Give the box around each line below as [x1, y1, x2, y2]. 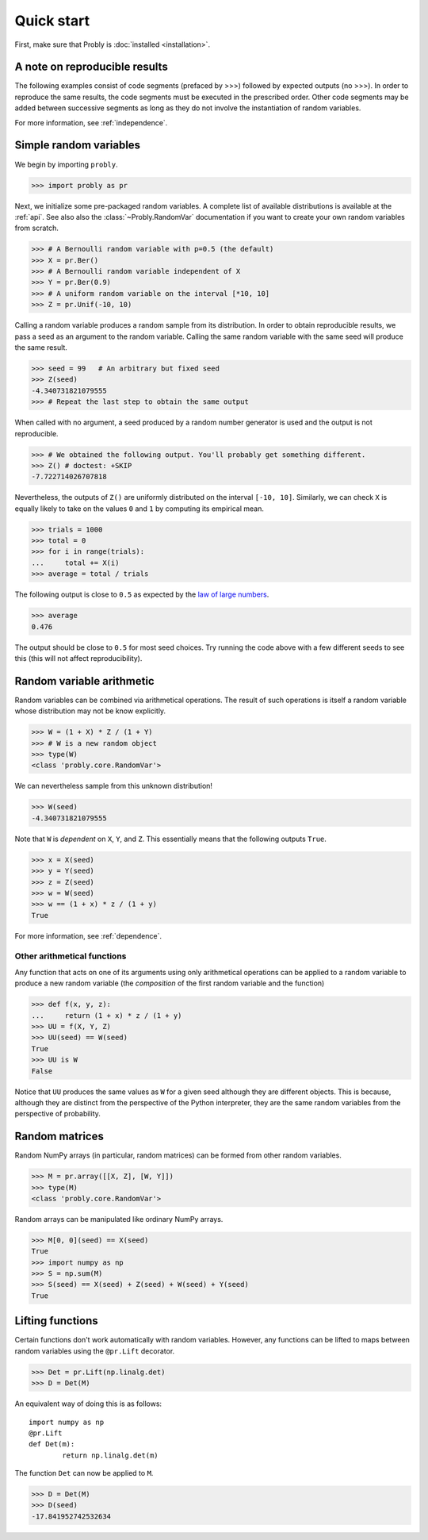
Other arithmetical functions [14, 950, 127, 962]
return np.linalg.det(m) [62, 1450, 159, 1460]
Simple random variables [14, 139, 141, 152]
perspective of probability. [14, 1109, 101, 1119]
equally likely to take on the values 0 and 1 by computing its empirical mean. [14, 504, 265, 513]
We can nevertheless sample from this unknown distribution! [14, 782, 213, 791]
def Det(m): [29, 1440, 75, 1449]
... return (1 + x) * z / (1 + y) [31, 1011, 182, 1020]
